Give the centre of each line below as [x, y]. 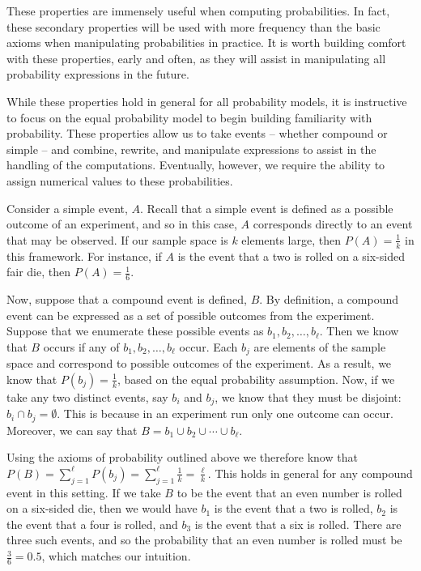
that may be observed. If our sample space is [117, 239]
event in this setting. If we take [84, 492]
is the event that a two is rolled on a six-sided [291, 256]
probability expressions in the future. [98, 74]
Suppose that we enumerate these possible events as [135, 331]
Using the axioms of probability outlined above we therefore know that [182, 457]
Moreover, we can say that [72, 430]
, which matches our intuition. [116, 556]
